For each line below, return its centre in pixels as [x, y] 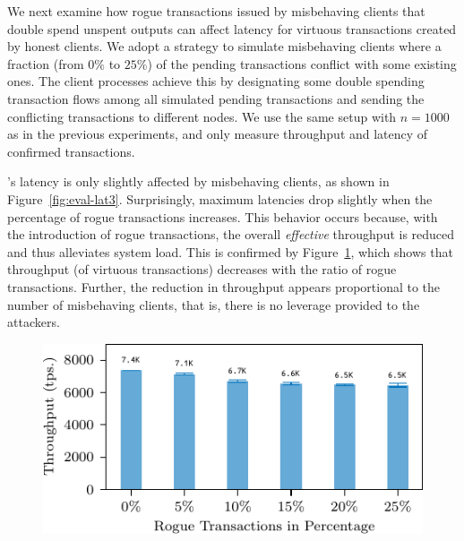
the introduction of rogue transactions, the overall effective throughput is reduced [231, 234]
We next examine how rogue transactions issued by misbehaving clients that [216, 11]
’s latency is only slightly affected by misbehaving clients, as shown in [198, 181]
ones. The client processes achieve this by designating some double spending [216, 81]
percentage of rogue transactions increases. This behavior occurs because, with [223, 216]
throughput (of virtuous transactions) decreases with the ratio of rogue [202, 269]
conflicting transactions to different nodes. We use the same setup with [202, 116]
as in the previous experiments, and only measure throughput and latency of [218, 134]
